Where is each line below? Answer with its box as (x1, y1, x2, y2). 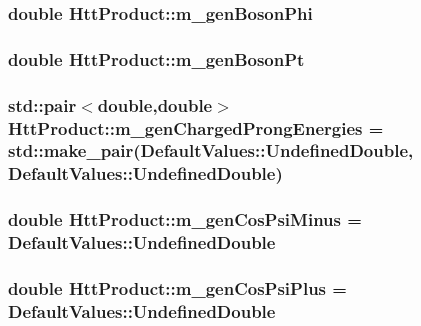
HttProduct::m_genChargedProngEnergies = (8, 115, 384, 140)
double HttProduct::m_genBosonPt (8, 46, 305, 71)
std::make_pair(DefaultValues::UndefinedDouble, (8, 138, 414, 163)
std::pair (8, 92, 77, 117)
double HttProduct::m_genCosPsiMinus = (8, 207, 362, 232)
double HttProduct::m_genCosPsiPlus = (8, 275, 347, 300)
